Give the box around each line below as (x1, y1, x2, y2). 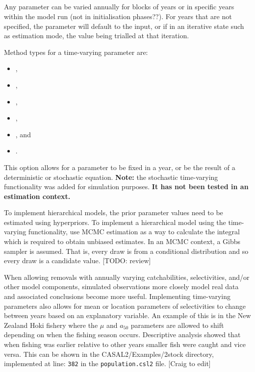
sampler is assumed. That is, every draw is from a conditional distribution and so (4, 246, 249, 256)
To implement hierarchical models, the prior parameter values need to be (4, 207, 223, 218)
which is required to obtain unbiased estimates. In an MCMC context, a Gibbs (4, 236, 241, 247)
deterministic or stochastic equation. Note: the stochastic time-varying (4, 172, 218, 182)
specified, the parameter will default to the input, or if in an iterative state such (4, 21, 244, 31)
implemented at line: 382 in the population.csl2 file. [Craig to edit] (4, 358, 211, 369)
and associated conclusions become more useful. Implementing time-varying (4, 291, 231, 301)
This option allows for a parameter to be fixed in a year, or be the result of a (4, 162, 235, 172)
